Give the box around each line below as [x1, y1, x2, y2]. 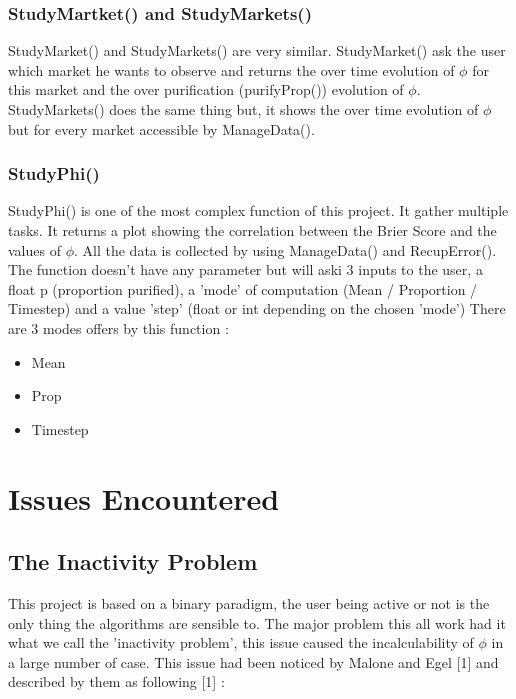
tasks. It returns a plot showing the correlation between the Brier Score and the [8, 220, 497, 240]
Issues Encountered [8, 477, 280, 518]
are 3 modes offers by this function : [8, 317, 229, 338]
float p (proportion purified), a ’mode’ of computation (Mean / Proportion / [8, 278, 478, 299]
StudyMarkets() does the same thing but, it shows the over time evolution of [8, 99, 479, 119]
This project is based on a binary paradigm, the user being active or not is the [8, 592, 490, 613]
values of [8, 239, 61, 260]
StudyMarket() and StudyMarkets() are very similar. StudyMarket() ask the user [8, 40, 506, 61]
